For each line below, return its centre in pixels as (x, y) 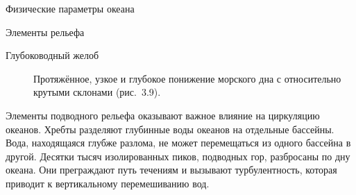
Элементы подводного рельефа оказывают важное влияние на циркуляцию (163, 115)
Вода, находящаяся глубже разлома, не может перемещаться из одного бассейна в (178, 143)
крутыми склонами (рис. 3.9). (97, 92)
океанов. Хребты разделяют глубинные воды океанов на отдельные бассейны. (170, 129)
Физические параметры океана (70, 8)
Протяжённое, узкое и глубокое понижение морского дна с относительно (187, 78)
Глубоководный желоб (52, 55)
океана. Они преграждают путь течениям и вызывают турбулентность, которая (171, 170)
